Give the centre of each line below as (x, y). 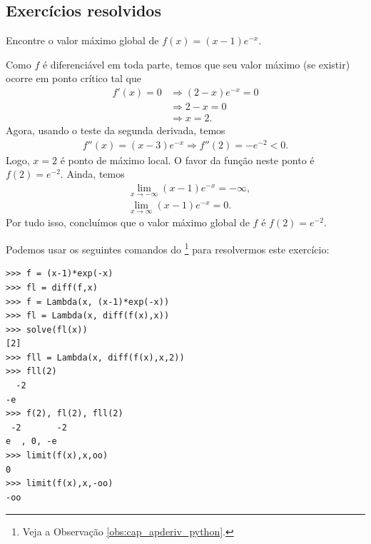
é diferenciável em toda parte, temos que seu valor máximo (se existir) (196, 64)
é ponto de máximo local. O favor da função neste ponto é (187, 160)
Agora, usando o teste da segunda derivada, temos (116, 130)
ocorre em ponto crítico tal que (73, 78)
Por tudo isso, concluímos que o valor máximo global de (128, 222)
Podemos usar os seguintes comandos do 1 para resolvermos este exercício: (168, 248)
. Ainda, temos (92, 174)
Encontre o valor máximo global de (82, 40)
